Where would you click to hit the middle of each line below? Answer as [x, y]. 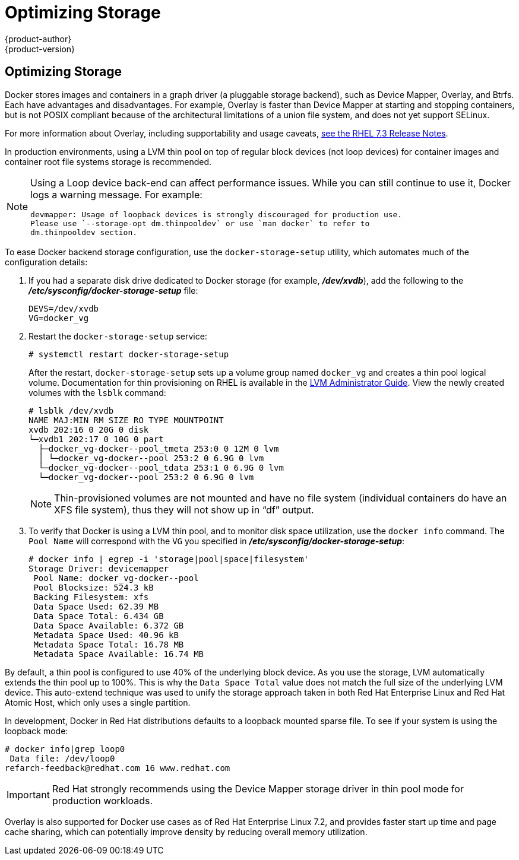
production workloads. [102, 800]
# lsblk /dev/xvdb [71, 410]
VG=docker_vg [59, 318]
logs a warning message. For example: [116, 194]
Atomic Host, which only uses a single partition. [98, 702]
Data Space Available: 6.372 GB [109, 625]
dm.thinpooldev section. [84, 232]
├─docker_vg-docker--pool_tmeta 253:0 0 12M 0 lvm [159, 448]
